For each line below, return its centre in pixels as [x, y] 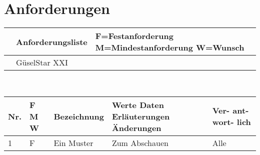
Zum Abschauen [140, 142]
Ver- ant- [230, 110]
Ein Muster [73, 142]
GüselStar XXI [42, 62]
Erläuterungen [141, 116]
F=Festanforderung [134, 36]
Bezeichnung [79, 116]
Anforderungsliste [52, 41]
